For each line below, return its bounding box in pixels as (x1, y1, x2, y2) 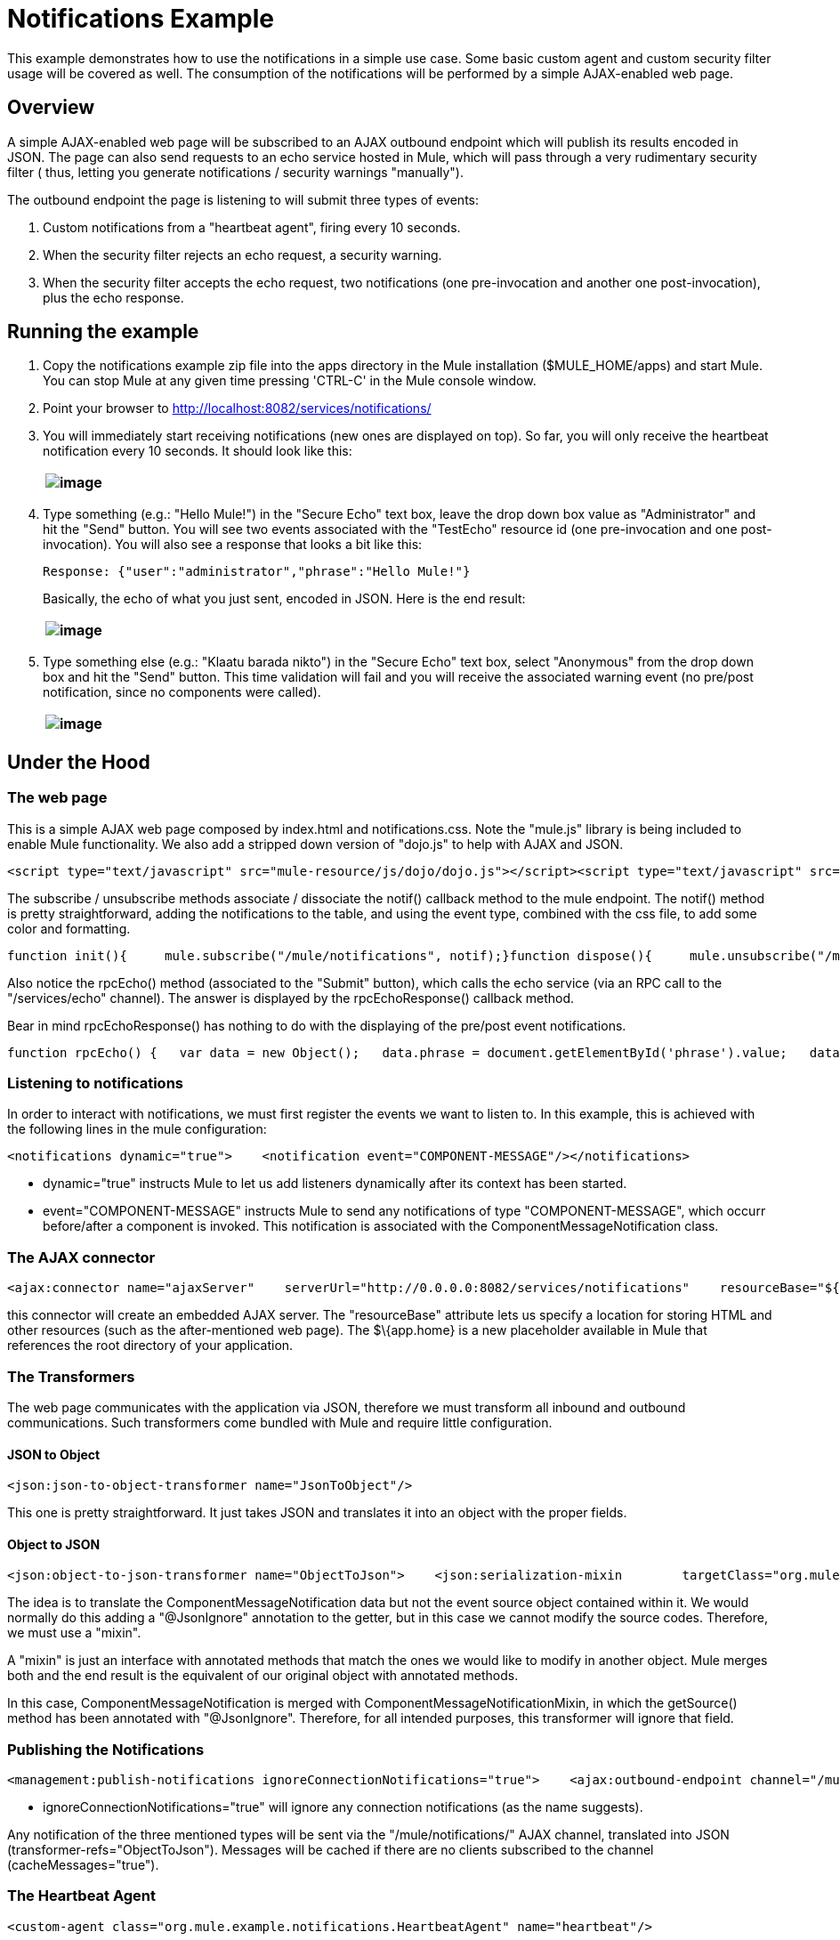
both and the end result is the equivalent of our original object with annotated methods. (7, 1668, 519, 1684)
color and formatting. (7, 920, 131, 936)
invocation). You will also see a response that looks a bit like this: (43, 537, 423, 553)
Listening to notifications (7, 1074, 183, 1093)
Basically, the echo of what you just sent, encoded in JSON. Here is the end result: (43, 591, 526, 607)
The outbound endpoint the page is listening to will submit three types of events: (7, 191, 480, 207)
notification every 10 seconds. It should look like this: (43, 443, 352, 459)
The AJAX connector (7, 1248, 156, 1266)
